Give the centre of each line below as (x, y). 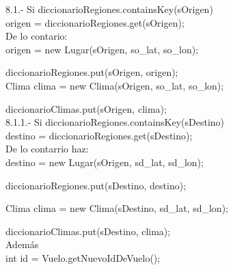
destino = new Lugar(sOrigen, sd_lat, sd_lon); (105, 162)
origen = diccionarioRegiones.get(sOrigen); (95, 22)
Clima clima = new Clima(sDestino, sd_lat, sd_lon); (117, 208)
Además (22, 244)
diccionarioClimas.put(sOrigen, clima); (86, 108)
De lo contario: (37, 36)
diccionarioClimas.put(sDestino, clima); (88, 231)
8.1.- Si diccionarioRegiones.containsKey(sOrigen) (109, 9)
